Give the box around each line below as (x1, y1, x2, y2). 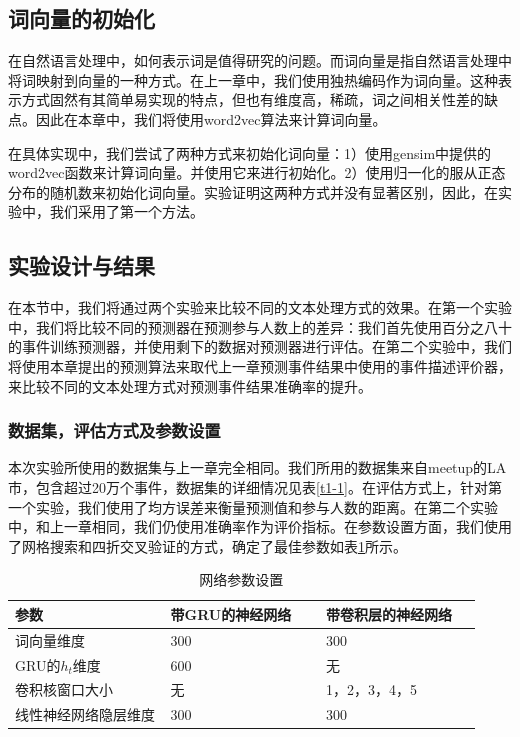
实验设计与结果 (8, 250, 155, 281)
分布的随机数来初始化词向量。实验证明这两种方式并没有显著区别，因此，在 (8, 181, 498, 202)
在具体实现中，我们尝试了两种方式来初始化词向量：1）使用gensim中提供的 (8, 142, 492, 163)
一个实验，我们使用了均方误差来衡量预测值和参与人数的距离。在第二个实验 (8, 496, 498, 517)
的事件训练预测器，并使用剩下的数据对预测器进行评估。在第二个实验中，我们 (8, 336, 512, 357)
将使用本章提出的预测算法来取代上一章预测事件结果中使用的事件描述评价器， (8, 355, 512, 376)
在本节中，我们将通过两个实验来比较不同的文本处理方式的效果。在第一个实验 (8, 297, 512, 318)
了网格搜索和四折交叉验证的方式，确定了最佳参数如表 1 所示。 (8, 535, 407, 556)
